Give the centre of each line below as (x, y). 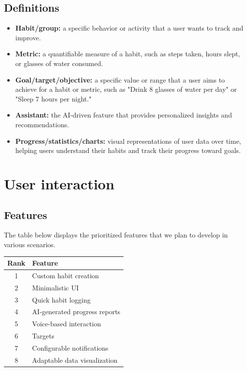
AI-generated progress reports (76, 312)
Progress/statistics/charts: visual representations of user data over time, (128, 141)
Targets (43, 336)
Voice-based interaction (67, 324)
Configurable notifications (70, 347)
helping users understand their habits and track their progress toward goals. (128, 150)
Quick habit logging (61, 299)
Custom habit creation (66, 275)
